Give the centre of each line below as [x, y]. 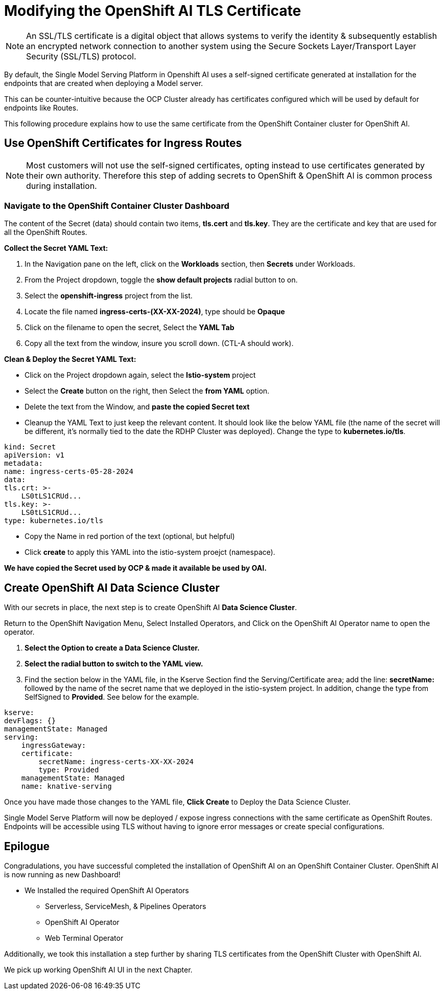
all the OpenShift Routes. [46, 232]
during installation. [62, 186]
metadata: [24, 463]
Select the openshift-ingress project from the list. [109, 296]
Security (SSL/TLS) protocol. [81, 56]
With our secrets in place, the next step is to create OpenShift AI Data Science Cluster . [150, 608]
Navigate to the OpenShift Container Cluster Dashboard [117, 206]
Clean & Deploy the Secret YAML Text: [70, 359]
